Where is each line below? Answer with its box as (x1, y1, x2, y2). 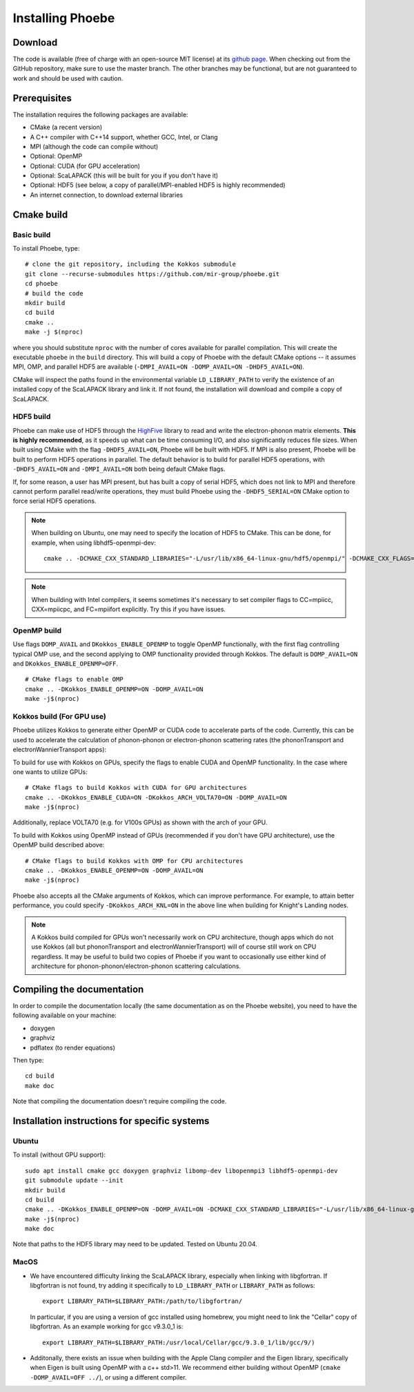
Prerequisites (12, 92, 72, 104)
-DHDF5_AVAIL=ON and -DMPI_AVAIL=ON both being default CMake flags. (12, 465, 226, 473)
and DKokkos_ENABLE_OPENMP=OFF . (12, 659, 119, 668)
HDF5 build (12, 412, 51, 421)
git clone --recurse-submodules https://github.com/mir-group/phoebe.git (25, 270, 280, 278)
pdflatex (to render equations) (30, 1043, 115, 1052)
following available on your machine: (12, 1012, 117, 1020)
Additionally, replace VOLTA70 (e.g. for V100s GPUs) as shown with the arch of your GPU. (12, 818, 268, 826)
